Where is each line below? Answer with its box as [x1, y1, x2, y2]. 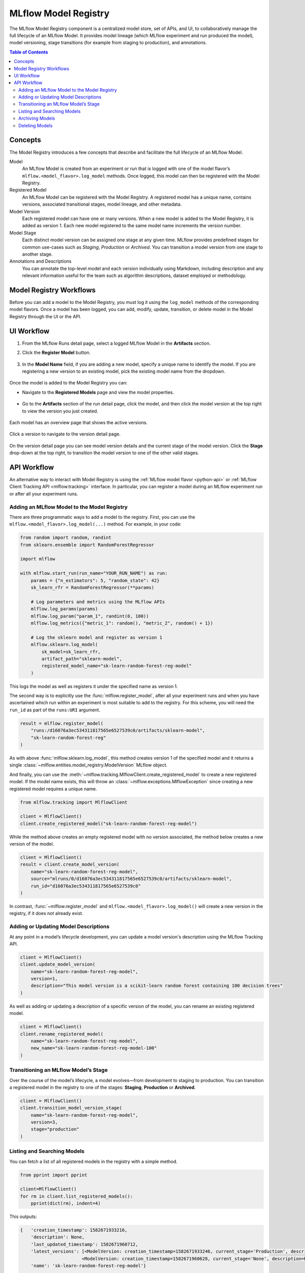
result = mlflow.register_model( [20, 721, 104, 726]
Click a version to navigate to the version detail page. [9, 431, 121, 437]
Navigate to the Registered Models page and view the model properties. [22, 389, 174, 395]
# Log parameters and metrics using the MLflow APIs [30, 599, 165, 604]
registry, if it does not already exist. [9, 910, 83, 917]
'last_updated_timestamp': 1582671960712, [30, 1241, 138, 1247]
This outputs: [9, 1213, 38, 1220]
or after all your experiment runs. [9, 490, 78, 496]
